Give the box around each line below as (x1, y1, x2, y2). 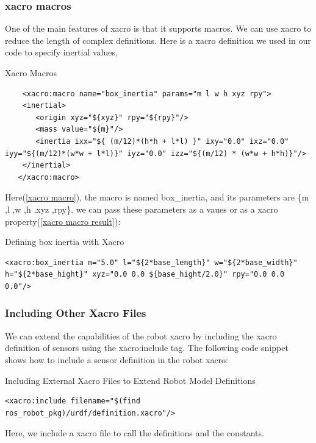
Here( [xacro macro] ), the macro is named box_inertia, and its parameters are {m (5, 191, 309, 204)
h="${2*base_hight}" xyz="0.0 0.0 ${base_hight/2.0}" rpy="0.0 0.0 (5, 270, 285, 279)
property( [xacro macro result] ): (5, 214, 121, 227)
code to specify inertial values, (5, 46, 118, 58)
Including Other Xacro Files (5, 305, 146, 321)
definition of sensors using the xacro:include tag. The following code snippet (5, 341, 289, 354)
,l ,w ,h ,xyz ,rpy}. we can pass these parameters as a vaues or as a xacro (5, 202, 278, 215)
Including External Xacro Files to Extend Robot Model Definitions (5, 374, 256, 386)
